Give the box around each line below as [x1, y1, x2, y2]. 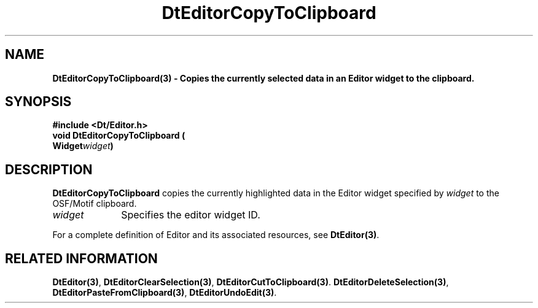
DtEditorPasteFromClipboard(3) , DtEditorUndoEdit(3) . [52, 287, 277, 298]
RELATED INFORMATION [5, 250, 158, 266]
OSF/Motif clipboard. [52, 198, 137, 209]
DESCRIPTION [5, 161, 93, 177]
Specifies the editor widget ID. [121, 209, 260, 221]
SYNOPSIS [5, 94, 72, 110]
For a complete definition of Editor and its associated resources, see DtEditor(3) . [52, 229, 380, 241]
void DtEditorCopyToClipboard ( [52, 130, 185, 141]
